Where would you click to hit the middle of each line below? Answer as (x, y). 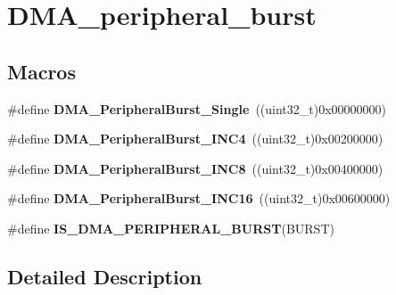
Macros (41, 71)
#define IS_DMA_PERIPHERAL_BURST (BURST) (171, 228)
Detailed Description (105, 276)
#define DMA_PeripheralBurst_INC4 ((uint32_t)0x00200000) (195, 139)
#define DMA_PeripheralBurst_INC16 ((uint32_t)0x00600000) (199, 198)
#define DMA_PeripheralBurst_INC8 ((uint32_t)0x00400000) (195, 168)
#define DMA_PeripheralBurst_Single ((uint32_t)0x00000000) (197, 108)
